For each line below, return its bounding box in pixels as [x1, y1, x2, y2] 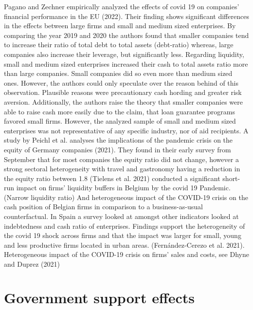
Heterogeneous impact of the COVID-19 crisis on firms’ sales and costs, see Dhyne [4, 249, 249, 259]
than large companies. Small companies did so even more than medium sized [4, 68, 233, 78]
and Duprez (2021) [4, 259, 60, 269]
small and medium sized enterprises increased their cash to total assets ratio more [4, 58, 248, 69]
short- [222, 173, 240, 183]
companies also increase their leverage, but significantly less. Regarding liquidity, [4, 49, 244, 59]
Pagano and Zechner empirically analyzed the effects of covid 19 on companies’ [4, 1, 239, 11]
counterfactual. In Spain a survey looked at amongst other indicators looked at [4, 211, 239, 221]
